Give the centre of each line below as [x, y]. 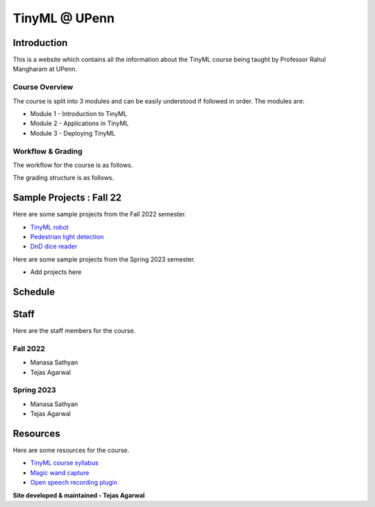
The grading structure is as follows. [64, 178]
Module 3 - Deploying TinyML [73, 133]
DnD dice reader [54, 246]
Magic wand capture [60, 472]
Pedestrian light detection [67, 236]
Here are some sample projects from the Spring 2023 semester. [104, 259]
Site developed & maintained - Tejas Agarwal [79, 495]
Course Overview [43, 87]
